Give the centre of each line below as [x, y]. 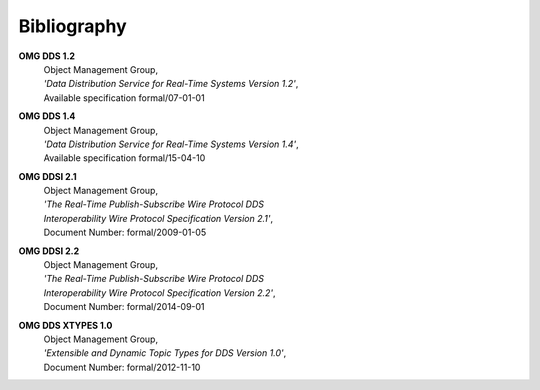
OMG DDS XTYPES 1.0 [65, 325]
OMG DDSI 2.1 [47, 176]
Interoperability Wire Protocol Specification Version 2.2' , [159, 292]
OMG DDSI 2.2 [49, 251]
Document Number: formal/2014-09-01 [124, 307]
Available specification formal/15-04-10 [124, 158]
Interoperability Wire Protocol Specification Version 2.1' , [158, 218]
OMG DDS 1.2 [46, 56]
